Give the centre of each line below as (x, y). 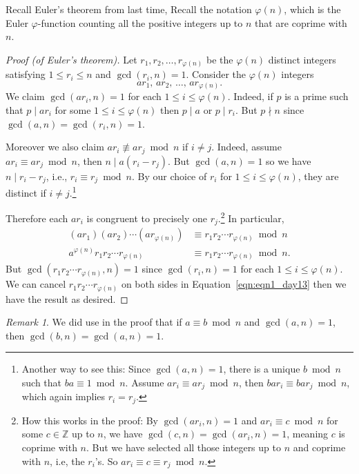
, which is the (312, 9)
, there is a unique (262, 369)
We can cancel (36, 284)
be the (220, 59)
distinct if (26, 192)
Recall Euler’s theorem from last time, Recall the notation (129, 9)
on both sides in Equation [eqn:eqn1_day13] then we (234, 284)
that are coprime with (301, 22)
